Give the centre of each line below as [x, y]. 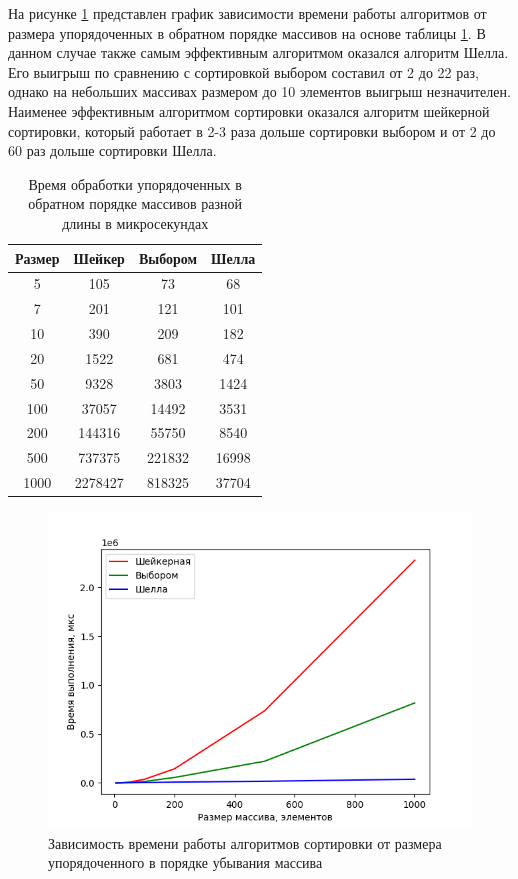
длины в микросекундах [135, 222]
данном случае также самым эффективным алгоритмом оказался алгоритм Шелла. [258, 52]
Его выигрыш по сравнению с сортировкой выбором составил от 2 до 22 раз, [243, 71]
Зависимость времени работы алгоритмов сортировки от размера [245, 842]
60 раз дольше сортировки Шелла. [112, 150]
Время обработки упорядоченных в [135, 183]
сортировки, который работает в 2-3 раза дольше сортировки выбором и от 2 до [252, 130]
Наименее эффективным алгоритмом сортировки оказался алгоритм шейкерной [249, 110]
